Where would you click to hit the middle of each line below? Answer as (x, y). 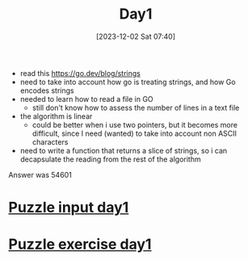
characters (50, 141)
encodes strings (47, 91)
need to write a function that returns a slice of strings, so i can (124, 150)
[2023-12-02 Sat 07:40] (136, 36)
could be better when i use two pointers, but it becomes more (135, 124)
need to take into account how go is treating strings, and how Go (128, 82)
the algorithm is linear (56, 116)
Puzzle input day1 (69, 208)
